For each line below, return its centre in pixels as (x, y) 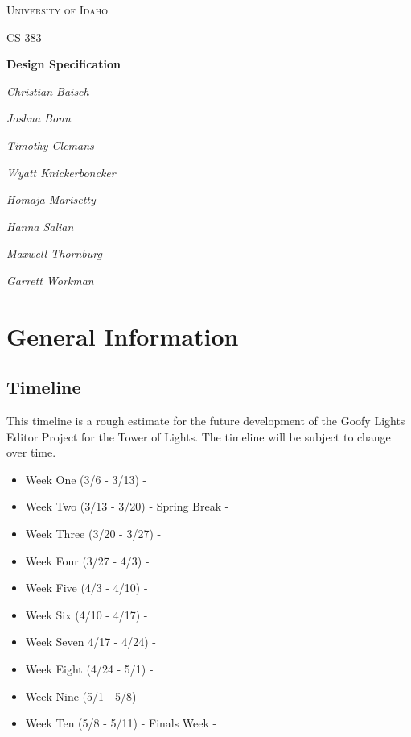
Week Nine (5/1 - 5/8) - (84, 696)
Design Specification (64, 64)
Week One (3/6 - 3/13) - (86, 479)
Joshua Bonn (39, 118)
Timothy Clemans (50, 145)
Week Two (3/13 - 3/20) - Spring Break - (127, 506)
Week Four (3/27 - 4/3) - (87, 560)
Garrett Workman (50, 280)
